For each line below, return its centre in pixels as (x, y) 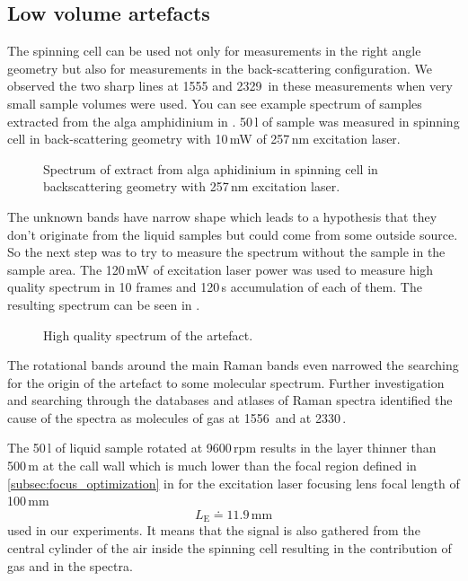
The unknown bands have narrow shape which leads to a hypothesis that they (222, 216)
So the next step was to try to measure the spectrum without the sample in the (226, 252)
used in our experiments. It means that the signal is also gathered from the (214, 530)
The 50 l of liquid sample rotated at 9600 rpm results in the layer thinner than (222, 448)
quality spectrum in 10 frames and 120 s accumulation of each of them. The (215, 287)
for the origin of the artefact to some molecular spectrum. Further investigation (226, 382)
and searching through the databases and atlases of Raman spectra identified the (230, 400)
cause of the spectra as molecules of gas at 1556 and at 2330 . (177, 417)
